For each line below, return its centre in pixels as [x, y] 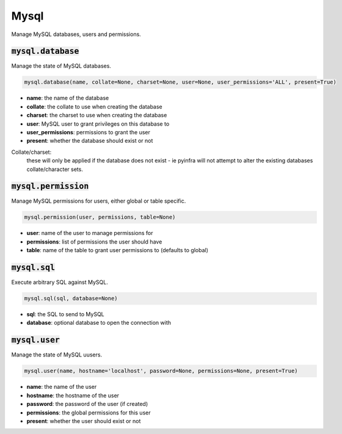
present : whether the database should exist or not [90, 141]
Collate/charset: [31, 152]
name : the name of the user [62, 387]
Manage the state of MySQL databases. [61, 66]
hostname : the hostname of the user [73, 395]
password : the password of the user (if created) [87, 404]
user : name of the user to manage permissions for [90, 233]
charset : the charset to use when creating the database [97, 115]
